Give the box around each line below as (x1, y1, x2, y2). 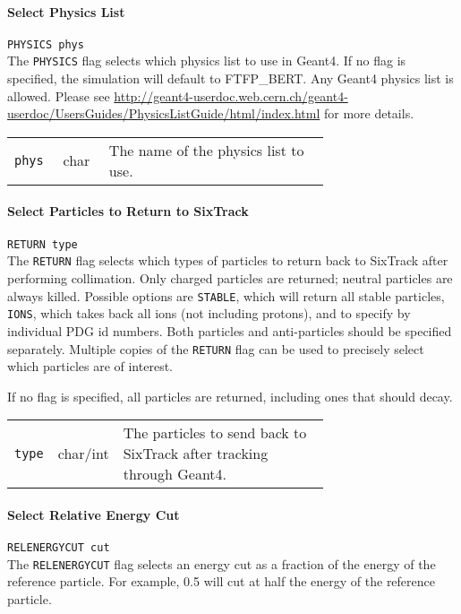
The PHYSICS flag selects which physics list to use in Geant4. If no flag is (7, 51, 406, 70)
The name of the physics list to (108, 139, 304, 160)
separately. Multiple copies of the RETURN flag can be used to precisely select (7, 339, 424, 358)
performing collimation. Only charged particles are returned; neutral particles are (7, 269, 453, 287)
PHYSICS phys (7, 38, 84, 51)
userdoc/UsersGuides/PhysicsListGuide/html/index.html (7, 104, 320, 123)
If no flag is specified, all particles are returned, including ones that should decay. (7, 386, 453, 405)
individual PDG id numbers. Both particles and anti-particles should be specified (7, 321, 452, 340)
